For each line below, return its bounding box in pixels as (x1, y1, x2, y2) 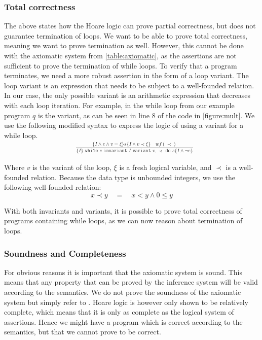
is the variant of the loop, (32, 162, 111, 173)
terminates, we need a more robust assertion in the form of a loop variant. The (4, 70, 249, 81)
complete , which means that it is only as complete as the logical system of (4, 307, 234, 317)
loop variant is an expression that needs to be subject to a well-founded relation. (4, 80, 254, 90)
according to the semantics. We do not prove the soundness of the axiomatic (4, 287, 241, 297)
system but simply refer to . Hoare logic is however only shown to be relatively (4, 296, 248, 307)
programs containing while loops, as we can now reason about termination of (4, 215, 243, 226)
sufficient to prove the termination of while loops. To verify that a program (4, 60, 237, 71)
